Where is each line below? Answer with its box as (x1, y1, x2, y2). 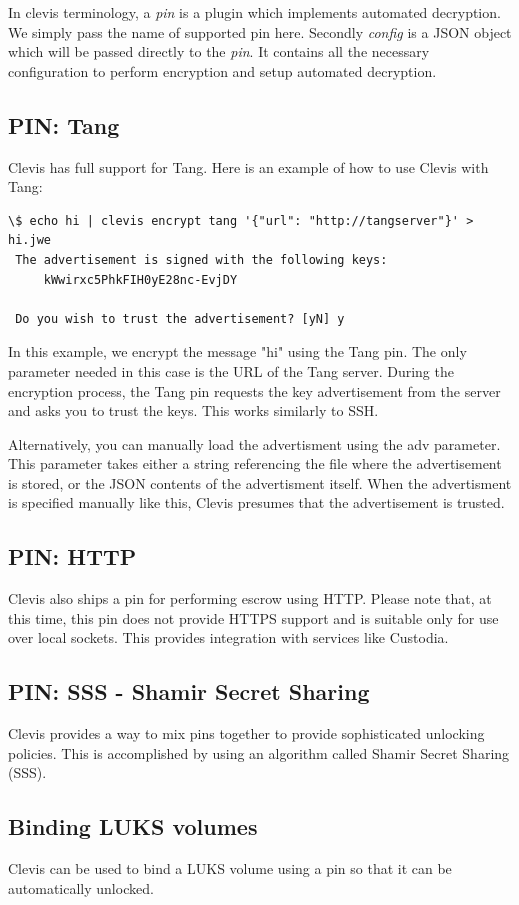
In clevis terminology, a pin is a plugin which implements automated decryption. (8, 2, 501, 22)
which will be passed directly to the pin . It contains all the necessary (8, 41, 430, 62)
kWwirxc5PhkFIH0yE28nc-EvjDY (43, 272, 238, 287)
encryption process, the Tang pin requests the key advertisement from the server (8, 380, 501, 401)
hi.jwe (8, 233, 51, 248)
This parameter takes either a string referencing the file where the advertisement (8, 453, 502, 474)
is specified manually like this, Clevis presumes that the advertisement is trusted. (8, 492, 505, 513)
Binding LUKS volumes (8, 811, 258, 842)
